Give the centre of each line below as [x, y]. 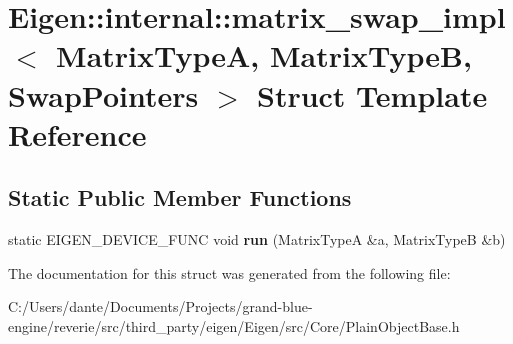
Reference [77, 133]
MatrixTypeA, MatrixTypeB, [264, 55]
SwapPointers [103, 94]
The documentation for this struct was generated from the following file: [229, 272]
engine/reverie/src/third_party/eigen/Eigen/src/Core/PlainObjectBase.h [234, 325]
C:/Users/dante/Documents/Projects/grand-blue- [160, 306]
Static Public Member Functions [180, 197]
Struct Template [372, 94]
